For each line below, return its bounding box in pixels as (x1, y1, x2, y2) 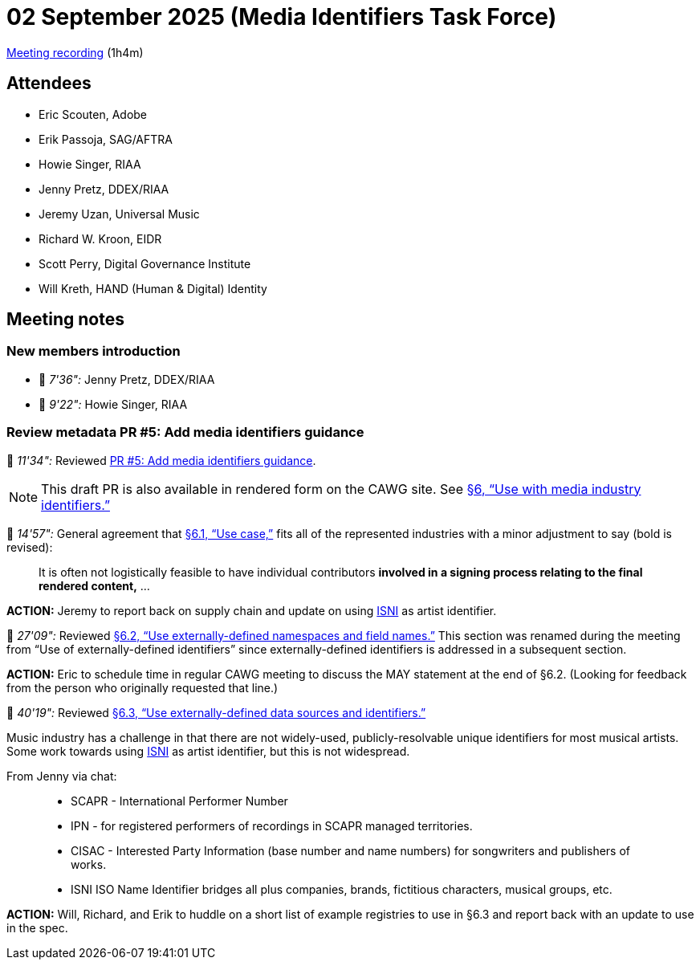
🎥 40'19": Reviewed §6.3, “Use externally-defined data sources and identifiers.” (6, 705, 426, 719)
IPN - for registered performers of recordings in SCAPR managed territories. (71, 818, 473, 833)
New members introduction (6, 343, 181, 360)
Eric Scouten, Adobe (39, 107, 148, 121)
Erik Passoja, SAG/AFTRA (39, 132, 173, 146)
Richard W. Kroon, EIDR (39, 231, 162, 246)
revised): (6, 540, 53, 554)
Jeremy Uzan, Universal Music (39, 206, 200, 221)
